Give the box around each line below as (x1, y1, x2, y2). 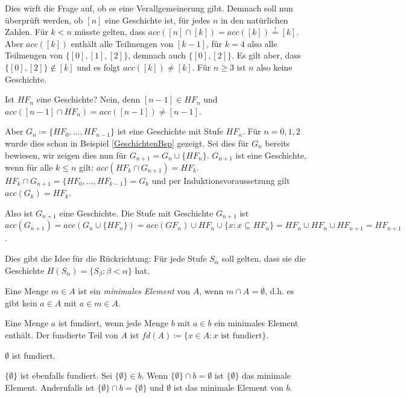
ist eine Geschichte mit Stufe (117, 125, 223, 137)
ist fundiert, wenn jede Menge (58, 317, 169, 329)
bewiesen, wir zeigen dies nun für (5, 148, 127, 161)
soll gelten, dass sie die (221, 252, 306, 265)
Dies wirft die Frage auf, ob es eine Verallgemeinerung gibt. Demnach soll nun (5, 2, 293, 14)
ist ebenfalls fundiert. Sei (20, 369, 112, 382)
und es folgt (77, 60, 121, 73)
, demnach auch (128, 49, 186, 62)
